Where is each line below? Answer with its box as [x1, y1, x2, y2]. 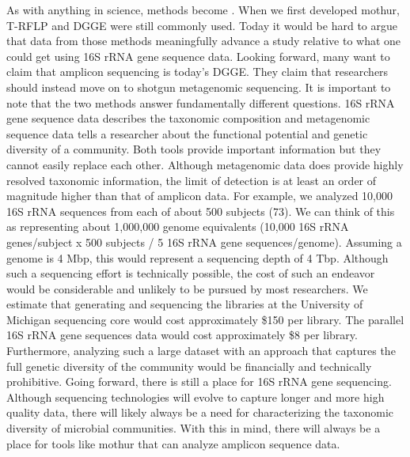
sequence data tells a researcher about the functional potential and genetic [6, 125, 368, 142]
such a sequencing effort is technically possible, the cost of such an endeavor [6, 265, 375, 281]
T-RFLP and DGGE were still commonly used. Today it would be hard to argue [6, 17, 397, 33]
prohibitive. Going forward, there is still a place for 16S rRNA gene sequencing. [6, 373, 392, 390]
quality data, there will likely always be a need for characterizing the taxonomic [6, 404, 394, 421]
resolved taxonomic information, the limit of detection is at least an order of [6, 172, 377, 188]
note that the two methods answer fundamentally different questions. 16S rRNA [6, 94, 395, 111]
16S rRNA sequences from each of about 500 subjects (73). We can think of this [6, 202, 395, 219]
